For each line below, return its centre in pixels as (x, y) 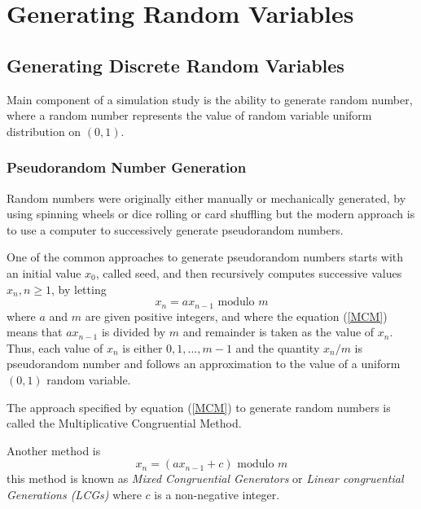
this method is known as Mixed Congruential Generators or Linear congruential (205, 478)
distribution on (44, 131)
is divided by (134, 332)
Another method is (54, 450)
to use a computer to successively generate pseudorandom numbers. (175, 229)
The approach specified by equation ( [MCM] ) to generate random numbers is (199, 407)
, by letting (79, 289)
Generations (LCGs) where (74, 494)
